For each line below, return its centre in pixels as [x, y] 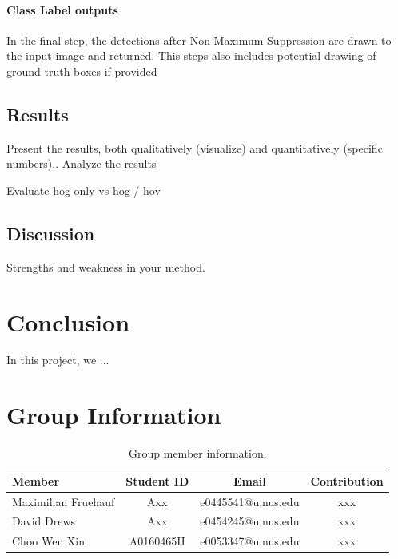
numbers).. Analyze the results [82, 163]
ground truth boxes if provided [82, 71]
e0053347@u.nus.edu [250, 541]
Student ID [157, 480]
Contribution [347, 480]
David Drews [44, 521]
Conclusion [68, 321]
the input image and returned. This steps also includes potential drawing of [191, 56]
